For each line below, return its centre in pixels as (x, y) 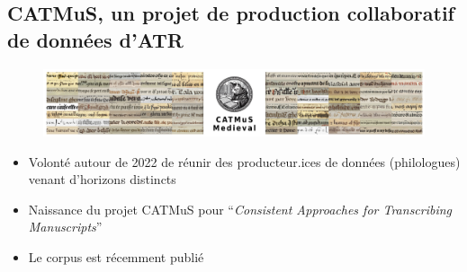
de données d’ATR (95, 39)
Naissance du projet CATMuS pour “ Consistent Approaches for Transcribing (240, 209)
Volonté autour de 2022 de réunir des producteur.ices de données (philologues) (244, 161)
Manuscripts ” (65, 227)
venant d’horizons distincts (102, 179)
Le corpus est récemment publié (116, 256)
